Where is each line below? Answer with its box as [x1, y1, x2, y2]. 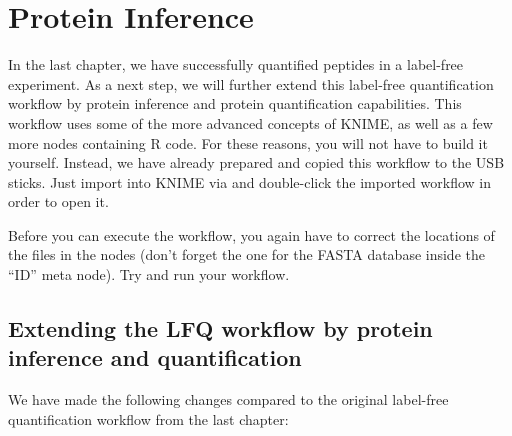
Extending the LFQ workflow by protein [8, 313, 433, 344]
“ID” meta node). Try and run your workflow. [8, 264, 290, 285]
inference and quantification [8, 342, 302, 373]
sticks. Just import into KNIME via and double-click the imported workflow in [8, 171, 491, 192]
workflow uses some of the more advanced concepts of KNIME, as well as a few [8, 112, 493, 133]
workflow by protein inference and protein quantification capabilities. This [8, 93, 462, 114]
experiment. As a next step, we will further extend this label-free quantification [8, 73, 494, 94]
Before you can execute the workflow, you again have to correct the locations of [8, 224, 495, 245]
